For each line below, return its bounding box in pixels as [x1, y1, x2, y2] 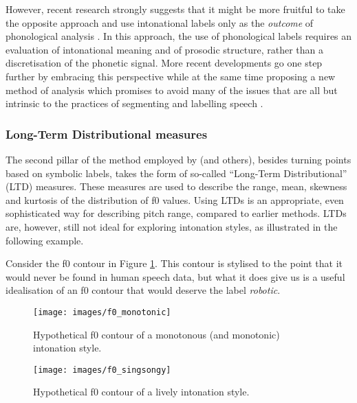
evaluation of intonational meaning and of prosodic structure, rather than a [6, 42, 324, 56]
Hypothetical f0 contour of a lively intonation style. [33, 384, 250, 399]
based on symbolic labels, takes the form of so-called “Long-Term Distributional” [6, 165, 347, 180]
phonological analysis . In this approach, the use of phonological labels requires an [6, 29, 352, 43]
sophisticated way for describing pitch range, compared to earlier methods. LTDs [6, 206, 347, 220]
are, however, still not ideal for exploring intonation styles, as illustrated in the [6, 219, 338, 233]
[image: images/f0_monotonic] [33, 307, 171, 317]
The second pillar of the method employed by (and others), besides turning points [6, 152, 351, 166]
